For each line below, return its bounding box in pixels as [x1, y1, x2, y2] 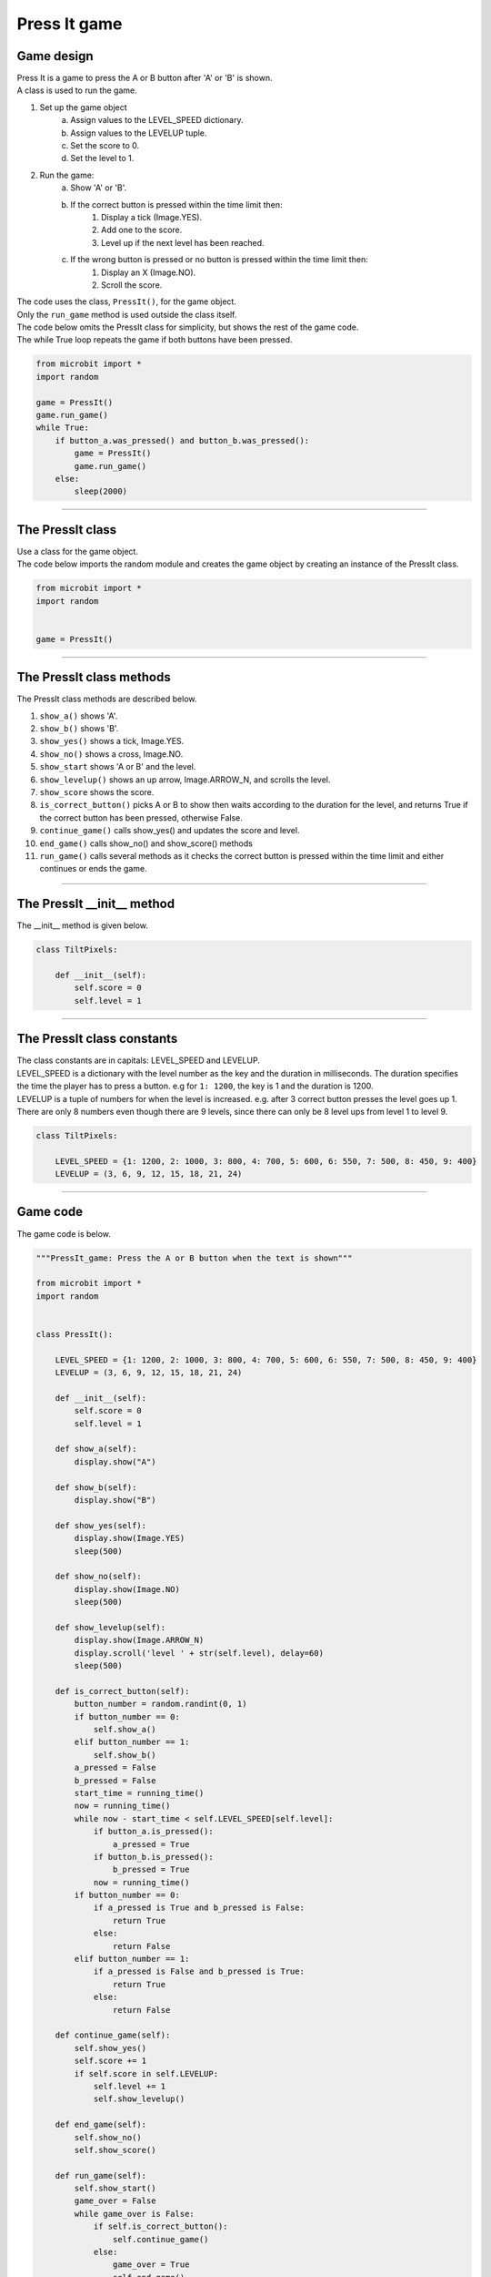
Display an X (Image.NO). [101, 267, 196, 278]
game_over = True [112, 2260, 190, 2270]
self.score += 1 [74, 2056, 147, 2067]
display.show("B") [74, 1495, 156, 1505]
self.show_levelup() [93, 2094, 185, 2104]
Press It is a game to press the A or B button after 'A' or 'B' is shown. [16, 73, 273, 84]
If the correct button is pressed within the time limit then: [70, 199, 283, 209]
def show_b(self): [55, 1482, 137, 1493]
